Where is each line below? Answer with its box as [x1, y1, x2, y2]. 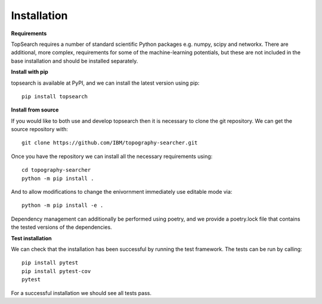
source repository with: [11, 126, 69, 133]
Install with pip [11, 69, 49, 76]
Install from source [11, 106, 59, 113]
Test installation [11, 234, 52, 241]
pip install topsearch [21, 93, 88, 100]
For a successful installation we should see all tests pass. [11, 289, 152, 296]
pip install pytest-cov [21, 268, 91, 274]
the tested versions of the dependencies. [11, 224, 113, 231]
